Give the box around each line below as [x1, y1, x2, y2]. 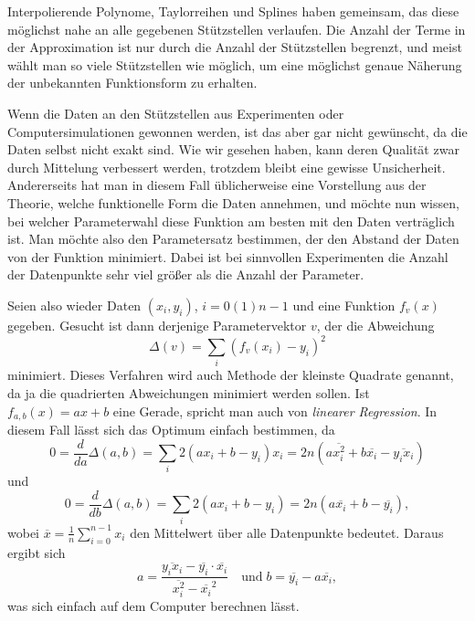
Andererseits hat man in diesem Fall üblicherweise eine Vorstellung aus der [7, 175, 427, 195]
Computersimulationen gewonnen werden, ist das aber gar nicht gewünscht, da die [7, 121, 468, 141]
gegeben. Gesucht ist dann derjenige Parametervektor [7, 315, 307, 334]
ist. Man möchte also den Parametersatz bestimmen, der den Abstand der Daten [7, 229, 459, 248]
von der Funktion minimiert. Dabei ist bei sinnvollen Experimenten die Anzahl [7, 247, 449, 266]
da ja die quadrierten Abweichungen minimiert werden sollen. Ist [7, 383, 370, 402]
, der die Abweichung [316, 315, 435, 334]
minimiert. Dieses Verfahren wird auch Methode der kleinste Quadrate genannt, [7, 365, 454, 384]
